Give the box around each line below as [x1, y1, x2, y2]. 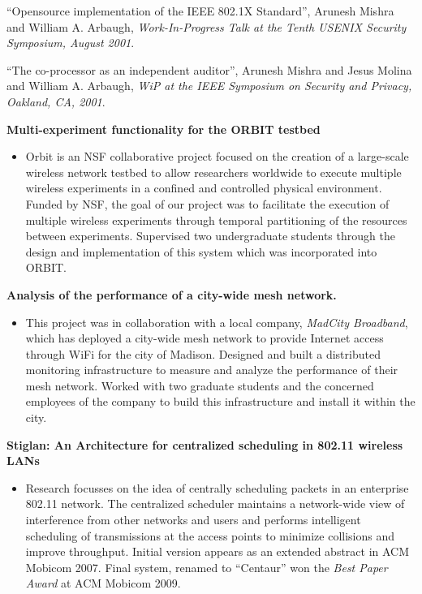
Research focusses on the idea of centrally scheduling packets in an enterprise [25, 479, 409, 496]
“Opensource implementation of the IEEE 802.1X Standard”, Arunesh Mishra [6, 2, 394, 19]
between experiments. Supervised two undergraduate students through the [25, 227, 395, 244]
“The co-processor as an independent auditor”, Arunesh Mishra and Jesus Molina [6, 61, 412, 78]
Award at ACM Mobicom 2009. [25, 575, 181, 592]
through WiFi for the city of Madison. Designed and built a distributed [25, 345, 381, 362]
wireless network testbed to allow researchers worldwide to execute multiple [25, 163, 402, 180]
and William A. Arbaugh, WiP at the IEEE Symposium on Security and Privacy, [6, 77, 412, 94]
